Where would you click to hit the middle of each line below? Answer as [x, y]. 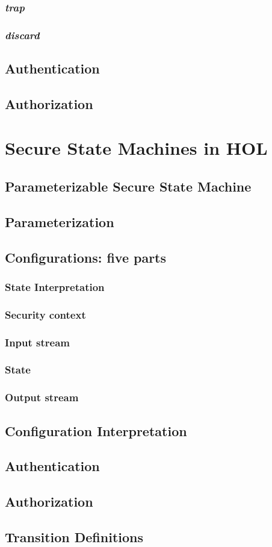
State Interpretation [55, 286]
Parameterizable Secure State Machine [128, 186]
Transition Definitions [74, 536]
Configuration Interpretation [96, 430]
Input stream [38, 342]
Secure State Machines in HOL [136, 148]
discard [22, 35]
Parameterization [60, 221]
